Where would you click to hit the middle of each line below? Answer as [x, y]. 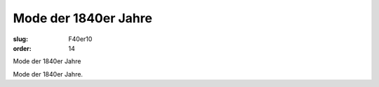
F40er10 [80, 39]
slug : [20, 39]
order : [22, 48]
